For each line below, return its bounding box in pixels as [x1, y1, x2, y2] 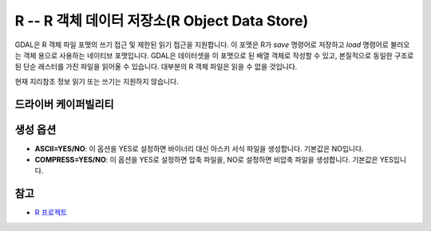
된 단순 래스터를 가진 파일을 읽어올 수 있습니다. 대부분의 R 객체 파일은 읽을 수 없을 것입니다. [14, 62, 298, 72]
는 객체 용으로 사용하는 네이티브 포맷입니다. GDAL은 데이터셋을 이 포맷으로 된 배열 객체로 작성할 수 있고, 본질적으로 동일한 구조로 [14, 50, 414, 60]
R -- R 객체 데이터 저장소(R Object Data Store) [14, 12, 309, 29]
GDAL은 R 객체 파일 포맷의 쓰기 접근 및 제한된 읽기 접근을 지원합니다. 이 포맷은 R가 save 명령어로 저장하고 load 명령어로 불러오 [14, 40, 410, 49]
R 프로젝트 [34, 208, 68, 217]
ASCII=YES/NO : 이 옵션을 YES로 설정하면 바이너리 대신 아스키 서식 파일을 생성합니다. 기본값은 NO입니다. [34, 143, 364, 153]
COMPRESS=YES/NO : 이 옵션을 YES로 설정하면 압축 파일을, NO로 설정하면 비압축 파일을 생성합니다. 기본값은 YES [34, 155, 394, 165]
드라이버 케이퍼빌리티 [14, 97, 115, 111]
